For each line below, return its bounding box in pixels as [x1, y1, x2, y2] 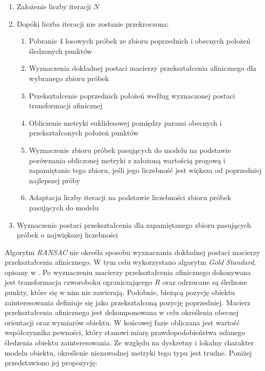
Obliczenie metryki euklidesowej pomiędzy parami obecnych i [29, 117, 222, 128]
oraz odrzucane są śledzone [162, 277, 247, 287]
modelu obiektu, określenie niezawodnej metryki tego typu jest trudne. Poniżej [5, 347, 252, 358]
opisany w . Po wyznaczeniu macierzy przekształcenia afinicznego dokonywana [5, 266, 251, 277]
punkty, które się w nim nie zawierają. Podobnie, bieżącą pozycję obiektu [5, 287, 235, 298]
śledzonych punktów [29, 45, 92, 56]
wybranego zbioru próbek [29, 72, 109, 83]
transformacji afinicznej [29, 100, 103, 111]
